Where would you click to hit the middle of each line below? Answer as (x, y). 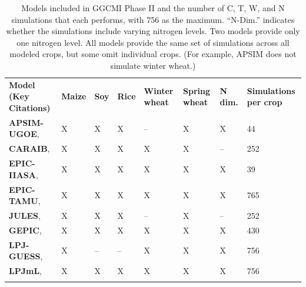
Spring (197, 90)
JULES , (25, 215)
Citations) (30, 108)
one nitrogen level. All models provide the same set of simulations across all (153, 42)
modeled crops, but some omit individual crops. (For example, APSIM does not (153, 54)
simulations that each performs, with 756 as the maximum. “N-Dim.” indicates (153, 19)
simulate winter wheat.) (153, 65)
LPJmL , (26, 271)
